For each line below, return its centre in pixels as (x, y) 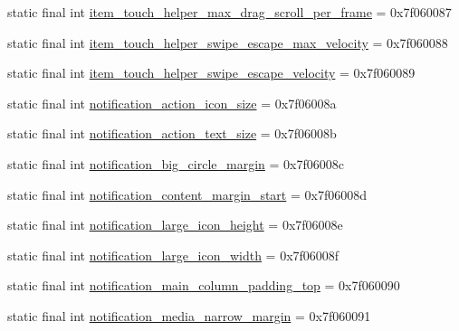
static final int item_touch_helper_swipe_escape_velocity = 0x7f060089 (211, 73)
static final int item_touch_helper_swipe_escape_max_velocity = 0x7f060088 (228, 42)
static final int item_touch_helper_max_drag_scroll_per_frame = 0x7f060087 (229, 12)
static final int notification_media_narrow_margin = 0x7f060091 (189, 315)
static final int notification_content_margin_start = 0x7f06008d (187, 194)
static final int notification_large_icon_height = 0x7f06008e (175, 225)
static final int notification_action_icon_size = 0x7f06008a (172, 103)
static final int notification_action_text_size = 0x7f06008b (172, 133)
